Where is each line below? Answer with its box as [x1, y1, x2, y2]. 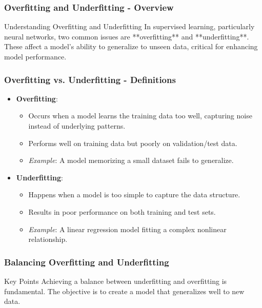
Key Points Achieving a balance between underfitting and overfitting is [4, 275, 227, 286]
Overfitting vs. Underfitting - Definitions [4, 73, 176, 86]
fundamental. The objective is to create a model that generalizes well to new [4, 285, 245, 296]
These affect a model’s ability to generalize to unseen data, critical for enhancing [4, 41, 258, 52]
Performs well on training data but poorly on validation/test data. [28, 137, 237, 148]
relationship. [28, 234, 68, 244]
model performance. [4, 51, 67, 61]
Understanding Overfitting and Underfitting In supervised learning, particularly [4, 21, 255, 32]
